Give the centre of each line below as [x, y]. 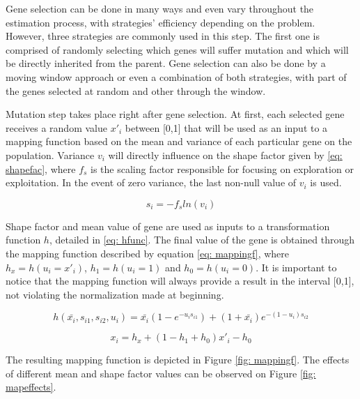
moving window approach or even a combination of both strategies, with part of [176, 76]
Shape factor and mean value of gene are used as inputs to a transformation [168, 226]
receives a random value [56, 127]
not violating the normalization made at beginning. [115, 294]
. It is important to [296, 267]
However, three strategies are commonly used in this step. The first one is [163, 36]
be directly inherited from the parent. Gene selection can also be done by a [166, 63]
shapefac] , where [41, 168]
